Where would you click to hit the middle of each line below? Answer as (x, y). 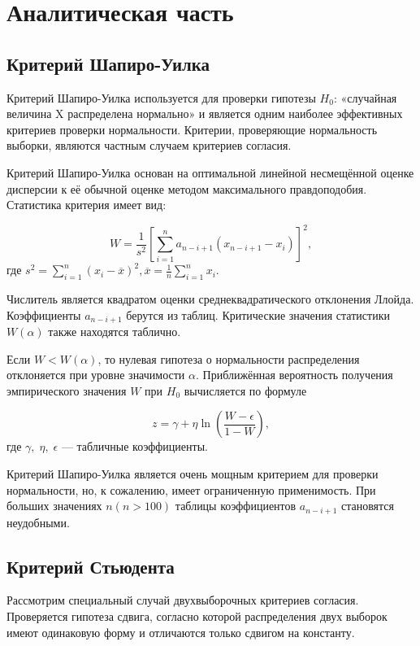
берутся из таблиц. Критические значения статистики (258, 314)
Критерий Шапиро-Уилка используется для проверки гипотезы (161, 97)
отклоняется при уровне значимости (96, 375)
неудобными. (38, 522)
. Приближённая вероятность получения (294, 375)
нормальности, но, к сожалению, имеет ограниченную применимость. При (191, 489)
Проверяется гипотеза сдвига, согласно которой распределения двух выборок (197, 616)
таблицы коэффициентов (236, 506)
